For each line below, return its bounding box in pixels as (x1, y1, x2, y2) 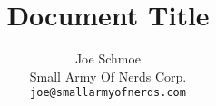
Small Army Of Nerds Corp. (29, 66, 187, 85)
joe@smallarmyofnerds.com (30, 86, 186, 100)
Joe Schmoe (74, 49, 142, 68)
